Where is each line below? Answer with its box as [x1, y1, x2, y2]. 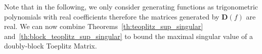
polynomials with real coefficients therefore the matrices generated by [4, 11, 220, 21]
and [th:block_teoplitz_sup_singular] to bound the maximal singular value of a [4, 30, 253, 41]
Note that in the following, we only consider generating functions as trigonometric [4, 1, 258, 11]
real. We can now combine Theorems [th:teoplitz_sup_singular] [4, 21, 203, 31]
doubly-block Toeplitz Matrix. [4, 40, 97, 51]
